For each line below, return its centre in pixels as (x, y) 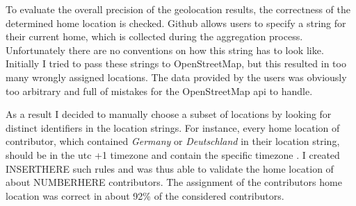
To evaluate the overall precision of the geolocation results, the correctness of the (178, 9)
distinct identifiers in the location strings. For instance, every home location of (173, 127)
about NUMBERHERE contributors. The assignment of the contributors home (174, 182)
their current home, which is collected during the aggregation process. (154, 36)
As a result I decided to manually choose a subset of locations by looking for (169, 114)
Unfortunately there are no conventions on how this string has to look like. (165, 50)
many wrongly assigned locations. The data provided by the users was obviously (176, 77)
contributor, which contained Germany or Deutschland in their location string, (173, 141)
